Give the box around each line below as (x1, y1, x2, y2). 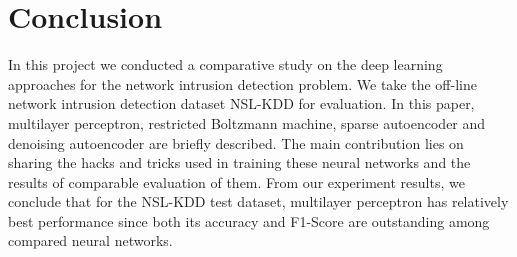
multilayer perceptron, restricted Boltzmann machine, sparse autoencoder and (8, 112, 486, 133)
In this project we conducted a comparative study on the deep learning (8, 54, 443, 75)
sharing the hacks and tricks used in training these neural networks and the (8, 152, 471, 173)
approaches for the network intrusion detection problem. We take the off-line (8, 73, 477, 94)
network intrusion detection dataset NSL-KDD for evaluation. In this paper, (8, 93, 475, 114)
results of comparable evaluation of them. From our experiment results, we (8, 171, 465, 192)
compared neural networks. (8, 230, 173, 251)
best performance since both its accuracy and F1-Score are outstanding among (8, 210, 490, 231)
